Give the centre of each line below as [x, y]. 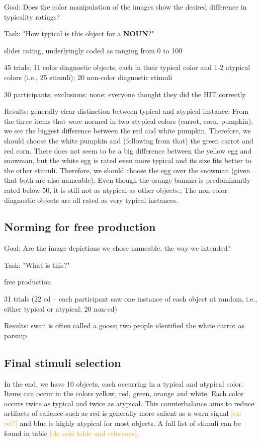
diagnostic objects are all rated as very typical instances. [91, 200]
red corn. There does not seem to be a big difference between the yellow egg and [128, 150]
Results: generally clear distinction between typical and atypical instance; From [126, 111]
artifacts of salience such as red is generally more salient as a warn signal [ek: [123, 413]
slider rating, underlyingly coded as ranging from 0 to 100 [93, 50]
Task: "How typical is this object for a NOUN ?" [79, 33]
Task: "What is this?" [37, 265]
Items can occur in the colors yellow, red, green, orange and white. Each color [124, 393]
